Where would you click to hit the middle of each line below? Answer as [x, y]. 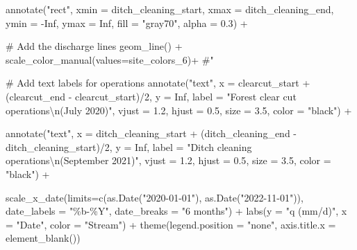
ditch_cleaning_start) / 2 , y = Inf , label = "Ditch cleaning [129, 146]
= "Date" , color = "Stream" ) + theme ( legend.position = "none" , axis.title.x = [171, 224]
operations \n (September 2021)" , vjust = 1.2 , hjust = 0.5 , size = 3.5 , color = [168, 160]
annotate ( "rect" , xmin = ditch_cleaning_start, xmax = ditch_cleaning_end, [170, 9]
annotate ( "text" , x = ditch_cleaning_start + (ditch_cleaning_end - [151, 133]
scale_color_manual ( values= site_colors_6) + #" [110, 59]
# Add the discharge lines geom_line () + [94, 46]
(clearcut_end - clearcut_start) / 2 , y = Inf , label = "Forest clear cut [151, 96]
